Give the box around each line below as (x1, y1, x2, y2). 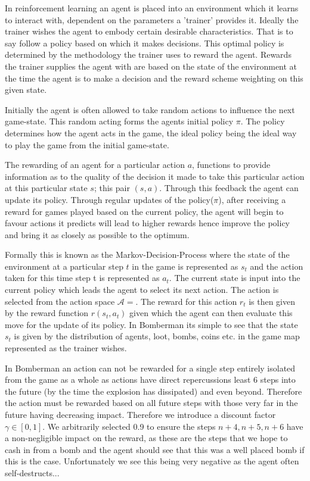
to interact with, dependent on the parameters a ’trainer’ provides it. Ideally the (5, 13, 299, 26)
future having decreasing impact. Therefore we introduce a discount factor (5, 408, 276, 420)
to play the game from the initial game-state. (5, 138, 169, 151)
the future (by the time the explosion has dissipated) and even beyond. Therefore (5, 385, 302, 397)
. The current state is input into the (169, 271, 300, 284)
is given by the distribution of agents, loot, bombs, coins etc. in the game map (14, 330, 300, 342)
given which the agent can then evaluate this (129, 307, 293, 319)
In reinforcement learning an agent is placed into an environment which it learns (5, 2, 299, 14)
